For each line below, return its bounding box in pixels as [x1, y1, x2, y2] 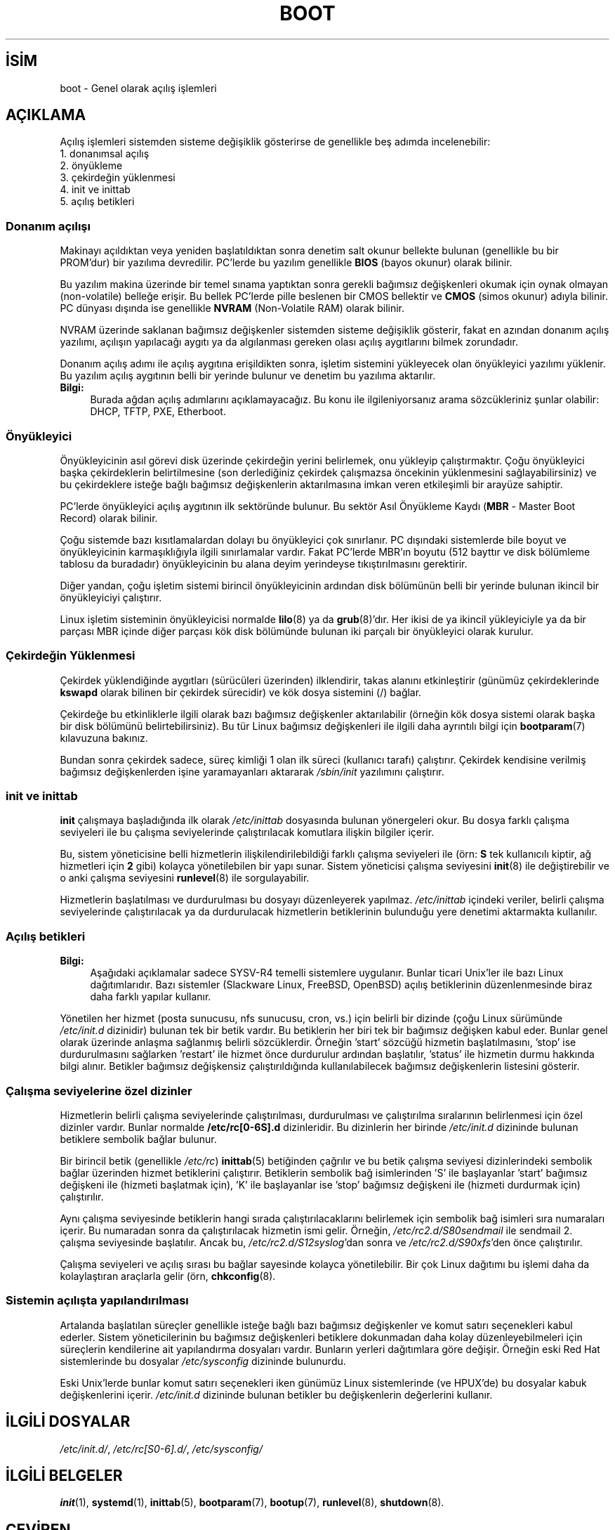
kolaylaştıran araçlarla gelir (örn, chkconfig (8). [60, 1269, 276, 1282]
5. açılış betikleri [60, 195, 135, 208]
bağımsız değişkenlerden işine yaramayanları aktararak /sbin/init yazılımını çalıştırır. [60, 765, 444, 778]
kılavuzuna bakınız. [60, 731, 148, 744]
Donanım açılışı [6, 218, 91, 233]
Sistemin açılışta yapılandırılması [6, 1293, 189, 1308]
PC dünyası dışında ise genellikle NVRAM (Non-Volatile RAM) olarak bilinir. [60, 302, 405, 315]
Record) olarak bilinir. [60, 511, 158, 524]
